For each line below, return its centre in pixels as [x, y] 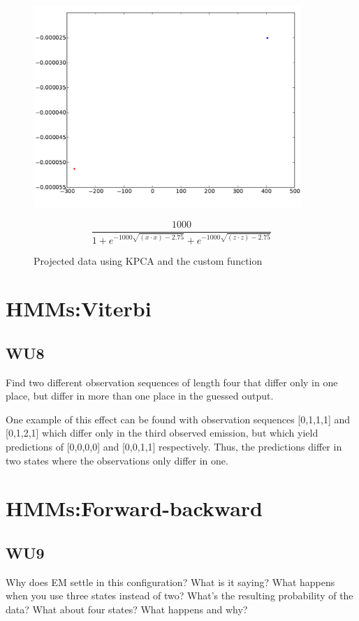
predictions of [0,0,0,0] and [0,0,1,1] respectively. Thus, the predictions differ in [174, 447]
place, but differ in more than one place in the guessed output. [140, 396]
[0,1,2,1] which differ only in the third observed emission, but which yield [162, 433]
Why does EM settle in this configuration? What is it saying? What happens [170, 582]
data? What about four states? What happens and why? [127, 609]
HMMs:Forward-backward [134, 508]
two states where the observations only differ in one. [117, 460]
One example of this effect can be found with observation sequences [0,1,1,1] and [178, 419]
